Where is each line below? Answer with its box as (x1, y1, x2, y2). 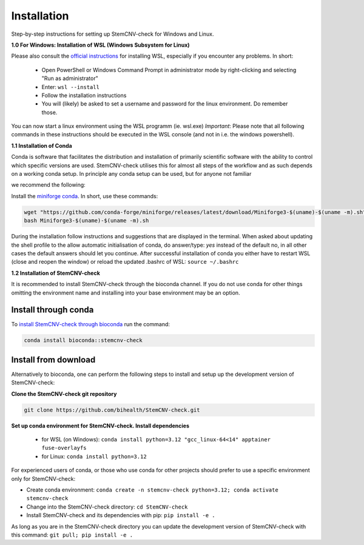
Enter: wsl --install (41, 83, 100, 90)
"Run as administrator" (41, 75, 98, 82)
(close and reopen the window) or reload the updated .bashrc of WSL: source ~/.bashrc (11, 258, 239, 266)
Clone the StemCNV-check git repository (11, 390, 117, 397)
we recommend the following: (11, 181, 86, 189)
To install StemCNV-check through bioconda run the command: (11, 321, 170, 328)
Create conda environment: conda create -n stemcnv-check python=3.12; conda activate (26, 486, 278, 493)
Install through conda (11, 305, 94, 315)
